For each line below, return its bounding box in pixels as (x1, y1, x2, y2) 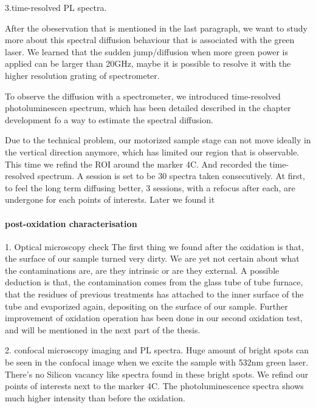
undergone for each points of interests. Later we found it (5, 193, 215, 206)
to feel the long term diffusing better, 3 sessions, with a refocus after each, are (5, 181, 295, 194)
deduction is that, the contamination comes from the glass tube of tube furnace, (5, 276, 303, 288)
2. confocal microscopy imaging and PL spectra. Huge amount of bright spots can (5, 344, 309, 356)
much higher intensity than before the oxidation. (5, 391, 185, 404)
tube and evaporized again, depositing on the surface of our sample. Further (5, 299, 288, 312)
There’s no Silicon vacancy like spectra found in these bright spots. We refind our (5, 367, 309, 380)
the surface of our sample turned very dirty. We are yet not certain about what (5, 252, 300, 265)
